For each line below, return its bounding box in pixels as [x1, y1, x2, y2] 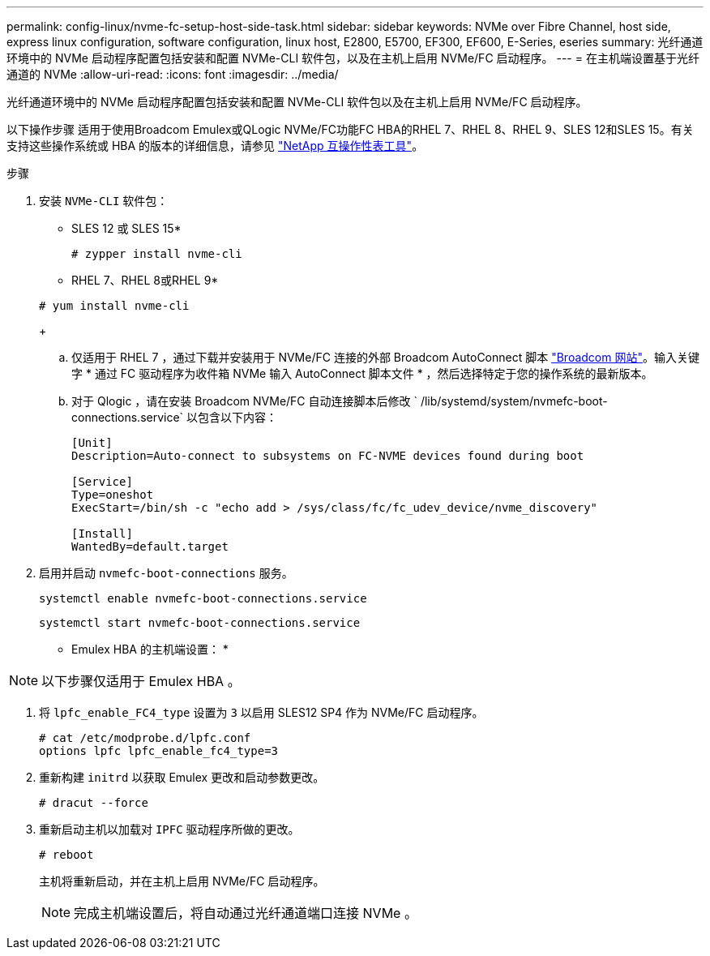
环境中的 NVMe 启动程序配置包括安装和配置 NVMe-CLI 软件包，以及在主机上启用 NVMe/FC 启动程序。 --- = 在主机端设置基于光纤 [6, 51, 699, 65]
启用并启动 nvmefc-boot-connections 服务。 [39, 566, 293, 580]
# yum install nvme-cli [39, 299, 190, 312]
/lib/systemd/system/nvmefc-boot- [420, 394, 608, 408]
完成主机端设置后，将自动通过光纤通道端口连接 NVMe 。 [74, 905, 417, 921]
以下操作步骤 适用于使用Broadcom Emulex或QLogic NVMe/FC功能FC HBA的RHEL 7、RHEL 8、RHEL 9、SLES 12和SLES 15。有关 [6, 122, 694, 136]
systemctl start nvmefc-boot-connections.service [39, 616, 361, 629]
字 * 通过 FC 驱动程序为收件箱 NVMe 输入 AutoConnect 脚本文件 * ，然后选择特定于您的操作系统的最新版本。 [71, 367, 653, 380]
